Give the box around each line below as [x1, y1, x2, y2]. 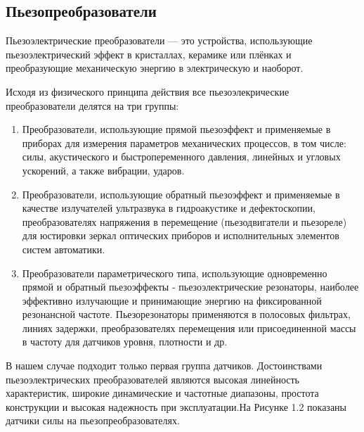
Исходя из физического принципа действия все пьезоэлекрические [6, 84, 290, 99]
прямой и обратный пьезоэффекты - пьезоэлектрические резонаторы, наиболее [22, 279, 359, 294]
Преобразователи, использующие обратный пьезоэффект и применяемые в [22, 186, 340, 201]
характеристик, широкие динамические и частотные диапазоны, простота [6, 386, 319, 400]
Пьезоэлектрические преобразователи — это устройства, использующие [6, 33, 313, 48]
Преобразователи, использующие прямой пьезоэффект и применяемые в [22, 122, 331, 136]
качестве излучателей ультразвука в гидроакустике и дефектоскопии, [22, 201, 316, 215]
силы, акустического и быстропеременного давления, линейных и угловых [22, 149, 341, 164]
